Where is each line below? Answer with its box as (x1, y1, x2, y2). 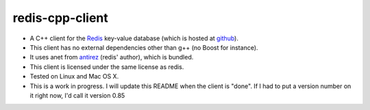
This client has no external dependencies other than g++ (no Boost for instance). (29, 43, 258, 51)
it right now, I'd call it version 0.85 (29, 91, 125, 99)
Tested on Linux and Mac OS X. (29, 72, 119, 81)
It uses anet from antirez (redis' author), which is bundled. (29, 53, 194, 61)
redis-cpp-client (12, 10, 109, 25)
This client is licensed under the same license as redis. (29, 62, 184, 71)
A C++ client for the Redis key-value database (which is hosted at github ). (29, 34, 239, 42)
